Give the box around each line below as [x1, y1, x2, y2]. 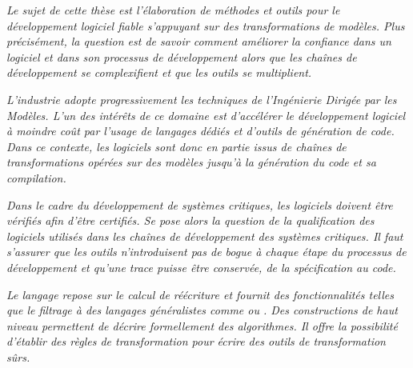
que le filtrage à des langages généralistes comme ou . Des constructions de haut [6, 302, 398, 318]
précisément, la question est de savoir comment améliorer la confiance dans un [6, 33, 391, 50]
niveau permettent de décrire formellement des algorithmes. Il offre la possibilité [6, 317, 398, 334]
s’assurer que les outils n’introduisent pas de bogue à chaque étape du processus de [6, 243, 407, 260]
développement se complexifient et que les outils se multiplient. [6, 64, 312, 81]
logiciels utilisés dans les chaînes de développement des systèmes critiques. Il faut [6, 227, 403, 244]
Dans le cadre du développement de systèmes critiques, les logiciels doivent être [6, 196, 393, 213]
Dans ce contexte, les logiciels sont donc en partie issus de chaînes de [6, 138, 347, 154]
